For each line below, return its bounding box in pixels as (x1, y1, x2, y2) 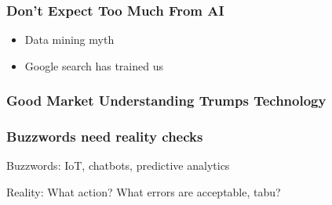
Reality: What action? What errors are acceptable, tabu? (6, 184, 281, 200)
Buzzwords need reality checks (6, 127, 203, 146)
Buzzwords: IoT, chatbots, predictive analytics (6, 157, 230, 174)
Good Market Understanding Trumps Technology (6, 91, 327, 110)
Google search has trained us (24, 57, 163, 74)
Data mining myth (24, 31, 115, 48)
